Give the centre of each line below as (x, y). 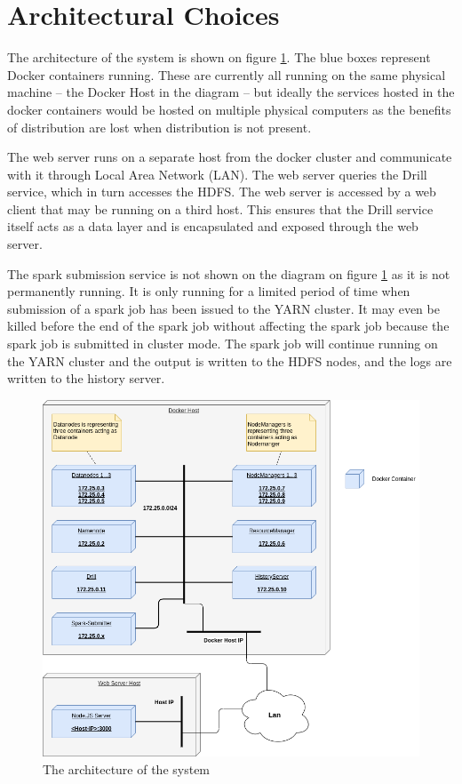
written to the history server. (86, 378)
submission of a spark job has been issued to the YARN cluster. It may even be (223, 308)
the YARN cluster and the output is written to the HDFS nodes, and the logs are (230, 360)
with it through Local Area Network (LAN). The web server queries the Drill (217, 174)
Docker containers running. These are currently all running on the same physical (227, 74)
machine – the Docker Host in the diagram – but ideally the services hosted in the (231, 92)
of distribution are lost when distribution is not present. (159, 127)
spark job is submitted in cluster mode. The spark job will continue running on (223, 344)
